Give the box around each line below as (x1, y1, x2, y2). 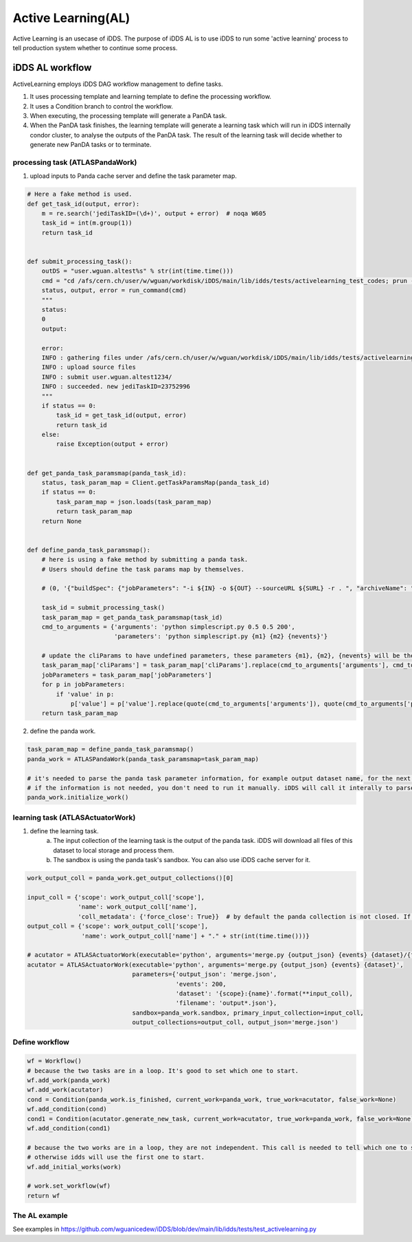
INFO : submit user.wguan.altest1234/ (41, 373, 172, 381)
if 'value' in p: (56, 690, 115, 698)
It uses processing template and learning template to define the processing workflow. (30, 93, 271, 101)
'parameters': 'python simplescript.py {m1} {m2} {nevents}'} (113, 633, 328, 640)
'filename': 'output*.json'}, (175, 1000, 277, 1007)
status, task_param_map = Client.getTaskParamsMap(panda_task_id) (41, 479, 271, 487)
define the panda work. (30, 727, 96, 735)
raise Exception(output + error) (56, 440, 169, 448)
